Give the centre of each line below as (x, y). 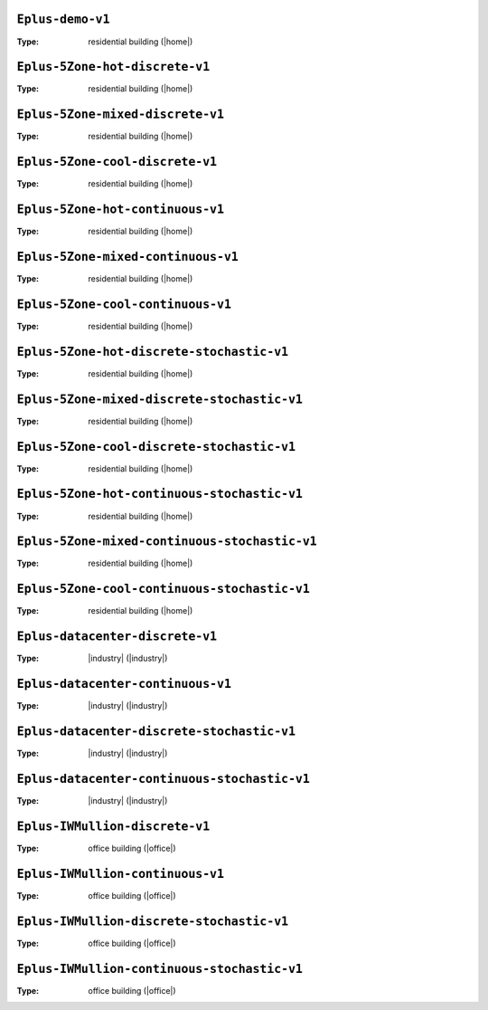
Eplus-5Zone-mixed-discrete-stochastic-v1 (160, 399)
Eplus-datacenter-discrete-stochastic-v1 (156, 732)
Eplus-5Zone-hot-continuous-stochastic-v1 (160, 494)
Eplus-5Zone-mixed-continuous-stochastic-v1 (167, 542)
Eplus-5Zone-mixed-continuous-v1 (127, 257)
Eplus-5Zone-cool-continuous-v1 (124, 304)
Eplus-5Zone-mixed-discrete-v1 (121, 114)
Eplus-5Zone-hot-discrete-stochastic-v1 (153, 352)
